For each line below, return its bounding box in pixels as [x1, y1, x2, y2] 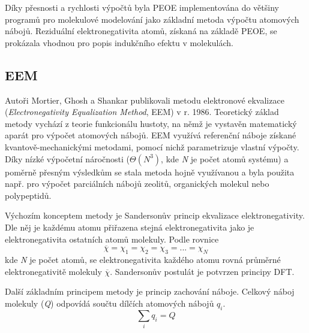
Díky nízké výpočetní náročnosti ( [5, 152, 130, 165]
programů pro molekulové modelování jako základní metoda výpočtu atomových [5, 13, 299, 25]
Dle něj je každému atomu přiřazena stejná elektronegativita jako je [5, 220, 254, 233]
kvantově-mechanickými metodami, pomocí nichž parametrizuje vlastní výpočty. [5, 140, 299, 153]
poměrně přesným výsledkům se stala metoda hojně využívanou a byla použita [5, 165, 295, 178]
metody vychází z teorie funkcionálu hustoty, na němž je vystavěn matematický [5, 117, 297, 129]
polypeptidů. [5, 189, 52, 201]
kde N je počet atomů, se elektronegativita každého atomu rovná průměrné [5, 253, 281, 266]
